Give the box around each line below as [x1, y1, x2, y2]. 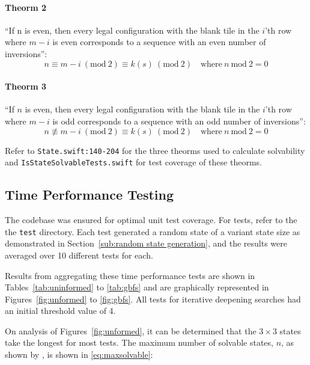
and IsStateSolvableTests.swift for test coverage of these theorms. [5, 156, 262, 168]
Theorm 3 [5, 80, 47, 93]
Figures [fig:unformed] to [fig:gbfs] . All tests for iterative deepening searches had [5, 292, 301, 305]
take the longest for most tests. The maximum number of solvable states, [5, 336, 273, 349]
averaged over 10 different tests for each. [5, 248, 153, 261]
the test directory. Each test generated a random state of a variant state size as [5, 225, 300, 238]
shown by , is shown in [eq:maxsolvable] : [5, 348, 153, 361]
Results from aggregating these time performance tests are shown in [5, 269, 255, 281]
